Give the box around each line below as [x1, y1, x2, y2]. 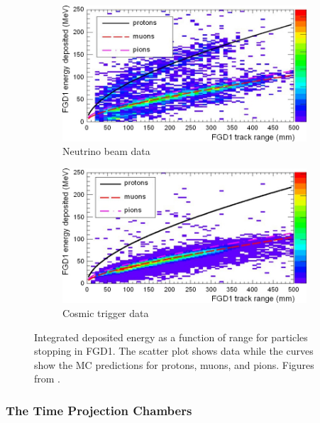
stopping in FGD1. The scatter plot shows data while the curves [34, 343, 314, 358]
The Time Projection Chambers [6, 401, 192, 419]
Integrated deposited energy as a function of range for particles [34, 329, 308, 344]
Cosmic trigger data [62, 306, 149, 321]
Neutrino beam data [62, 144, 150, 159]
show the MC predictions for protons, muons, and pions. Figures [34, 357, 314, 372]
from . [34, 371, 61, 386]
